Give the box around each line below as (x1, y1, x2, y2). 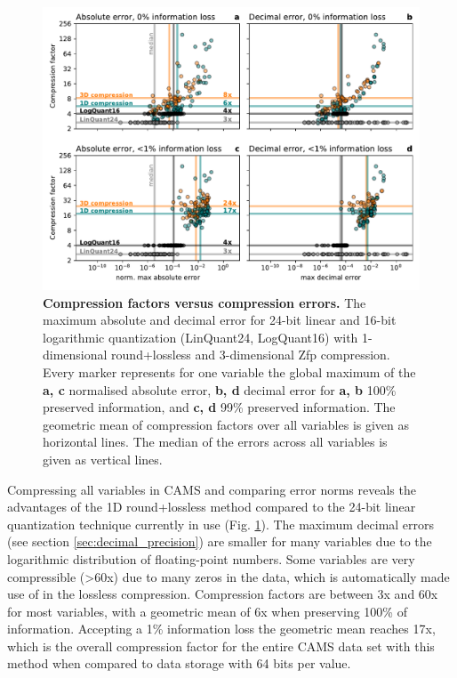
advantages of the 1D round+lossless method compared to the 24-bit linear (7, 497, 416, 516)
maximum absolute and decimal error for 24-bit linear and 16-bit (43, 311, 397, 329)
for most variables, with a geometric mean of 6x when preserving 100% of (7, 601, 407, 620)
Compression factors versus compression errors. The (43, 293, 366, 311)
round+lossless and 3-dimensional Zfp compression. (111, 345, 390, 364)
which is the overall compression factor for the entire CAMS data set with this (7, 636, 435, 655)
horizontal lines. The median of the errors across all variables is (43, 432, 388, 451)
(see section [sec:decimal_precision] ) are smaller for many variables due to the (7, 532, 432, 551)
